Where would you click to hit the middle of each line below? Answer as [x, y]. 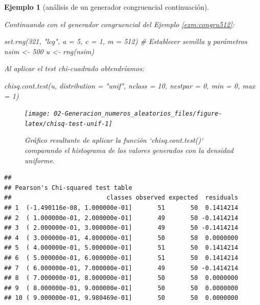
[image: [38, 114]
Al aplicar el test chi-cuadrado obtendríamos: [74, 68]
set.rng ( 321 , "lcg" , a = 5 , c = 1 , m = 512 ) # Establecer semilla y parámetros [126, 41]
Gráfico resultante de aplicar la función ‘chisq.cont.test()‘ [114, 140]
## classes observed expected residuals [121, 198]
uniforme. [40, 160]
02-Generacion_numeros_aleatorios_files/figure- [138, 114]
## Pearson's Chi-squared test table [68, 188]
